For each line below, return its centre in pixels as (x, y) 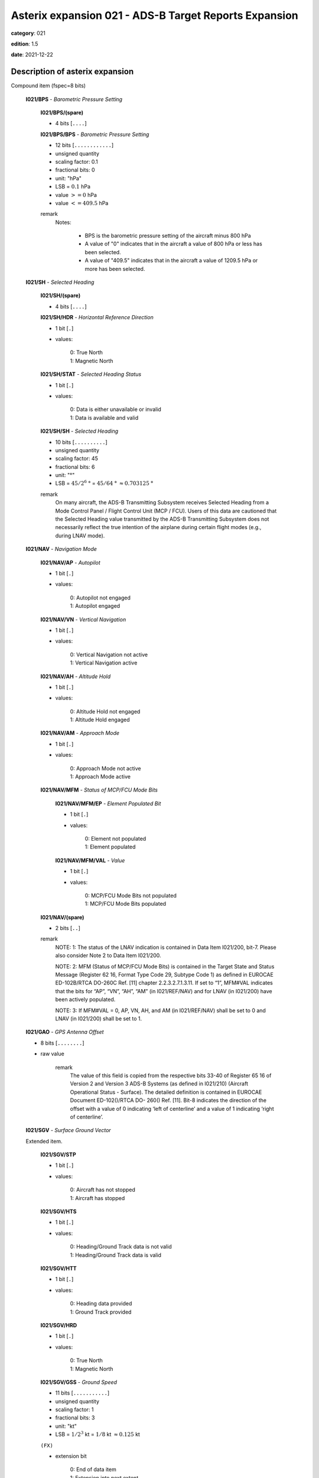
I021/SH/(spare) (61, 296)
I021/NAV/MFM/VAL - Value (90, 860)
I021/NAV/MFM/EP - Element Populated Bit (108, 803)
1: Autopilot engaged (95, 606)
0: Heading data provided (101, 1304)
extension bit (71, 1456)
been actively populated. (85, 1000)
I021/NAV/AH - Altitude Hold (76, 676)
